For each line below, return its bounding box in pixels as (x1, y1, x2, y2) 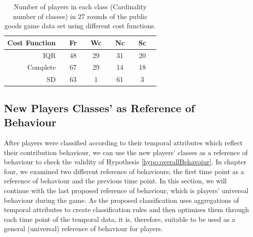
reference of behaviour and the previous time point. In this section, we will (4, 176, 227, 186)
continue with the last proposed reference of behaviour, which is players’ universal (4, 185, 249, 195)
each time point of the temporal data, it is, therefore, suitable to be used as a (4, 214, 235, 224)
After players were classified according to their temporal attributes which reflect (4, 138, 243, 147)
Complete (27, 62, 56, 72)
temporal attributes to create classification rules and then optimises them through (4, 204, 249, 215)
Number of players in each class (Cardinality (14, 1, 147, 11)
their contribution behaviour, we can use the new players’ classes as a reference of (4, 147, 248, 157)
